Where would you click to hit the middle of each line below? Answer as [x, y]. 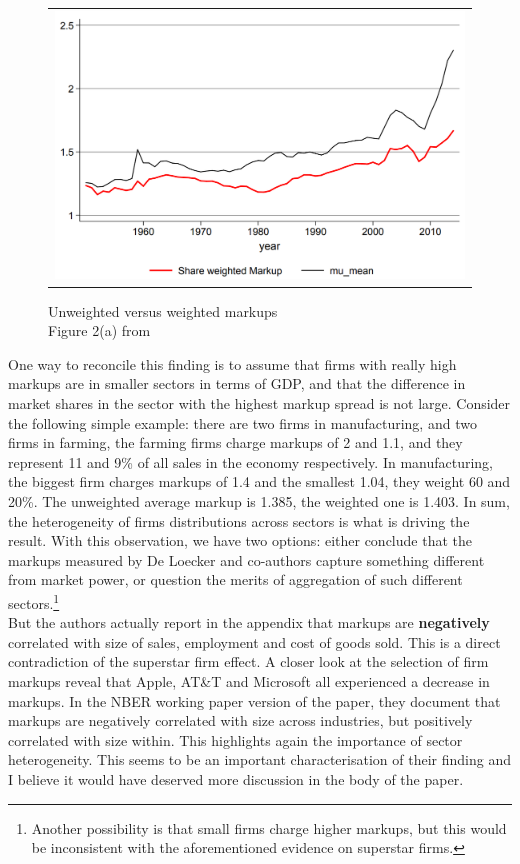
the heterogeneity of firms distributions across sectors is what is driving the [239, 520]
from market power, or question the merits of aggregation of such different [235, 579]
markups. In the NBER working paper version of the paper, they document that [254, 700]
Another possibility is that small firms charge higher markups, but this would [269, 827]
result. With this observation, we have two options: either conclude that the [240, 540]
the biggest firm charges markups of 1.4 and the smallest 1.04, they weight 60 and [259, 481]
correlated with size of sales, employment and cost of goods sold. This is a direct [254, 641]
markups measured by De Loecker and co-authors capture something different [246, 559]
